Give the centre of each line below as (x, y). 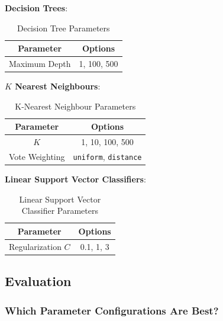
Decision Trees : (36, 8)
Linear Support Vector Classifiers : (75, 179)
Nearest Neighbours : (58, 86)
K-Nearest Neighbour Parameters (75, 106)
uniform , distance (107, 156)
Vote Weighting (37, 157)
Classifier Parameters (60, 211)
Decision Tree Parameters (63, 28)
